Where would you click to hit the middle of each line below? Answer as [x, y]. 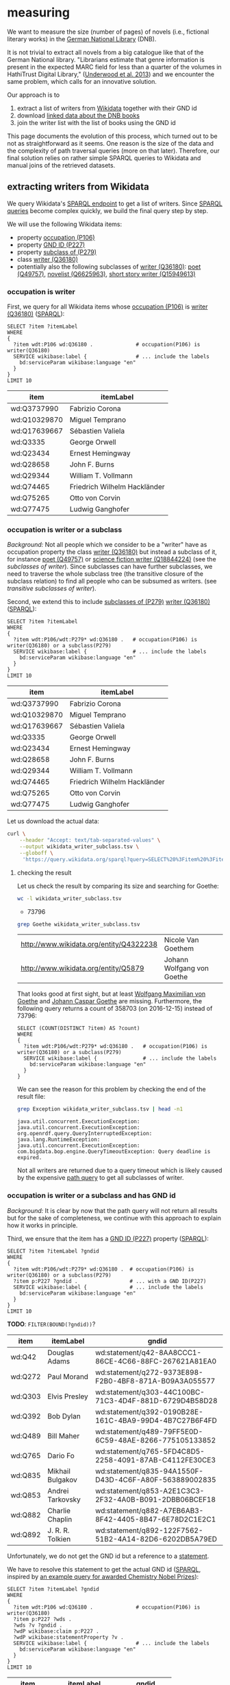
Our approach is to [34, 95]
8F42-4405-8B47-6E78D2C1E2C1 [155, 1519]
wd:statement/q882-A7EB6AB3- [149, 1510]
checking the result [44, 872]
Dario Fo [61, 1455]
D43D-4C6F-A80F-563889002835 [156, 1480]
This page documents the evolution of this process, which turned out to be [112, 136]
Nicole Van [181, 940]
